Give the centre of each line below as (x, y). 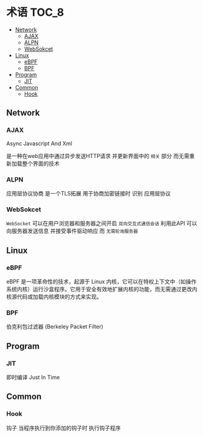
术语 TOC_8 (35, 12)
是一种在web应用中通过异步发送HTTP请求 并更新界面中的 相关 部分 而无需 (98, 156)
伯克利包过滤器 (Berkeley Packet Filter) (55, 327)
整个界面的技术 (41, 163)
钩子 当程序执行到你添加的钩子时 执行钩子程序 (64, 428)
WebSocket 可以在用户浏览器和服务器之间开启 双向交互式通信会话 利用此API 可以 (102, 223)
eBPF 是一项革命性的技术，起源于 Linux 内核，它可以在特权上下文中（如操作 (101, 281)
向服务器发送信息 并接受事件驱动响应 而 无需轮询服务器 (72, 231)
